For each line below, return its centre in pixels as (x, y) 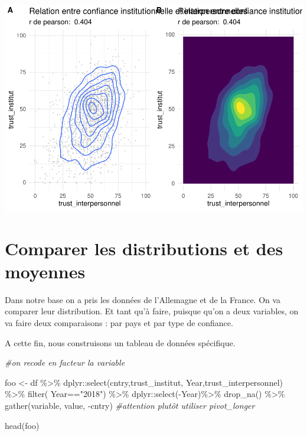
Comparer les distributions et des (144, 248)
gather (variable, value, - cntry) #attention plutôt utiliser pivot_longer (130, 405)
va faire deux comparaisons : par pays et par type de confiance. (119, 323)
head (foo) (22, 425)
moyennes (45, 271)
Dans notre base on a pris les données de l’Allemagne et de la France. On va (143, 299)
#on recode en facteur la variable (65, 362)
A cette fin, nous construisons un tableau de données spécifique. (120, 342)
